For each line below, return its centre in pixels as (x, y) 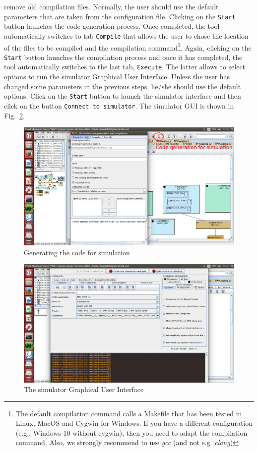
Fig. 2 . (14, 115)
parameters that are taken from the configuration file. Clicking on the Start (120, 16)
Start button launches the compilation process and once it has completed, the (123, 57)
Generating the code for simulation (77, 252)
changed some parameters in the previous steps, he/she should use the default (123, 86)
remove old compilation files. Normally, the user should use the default (111, 6)
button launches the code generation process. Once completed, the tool (112, 26)
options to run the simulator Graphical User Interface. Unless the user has (117, 77)
